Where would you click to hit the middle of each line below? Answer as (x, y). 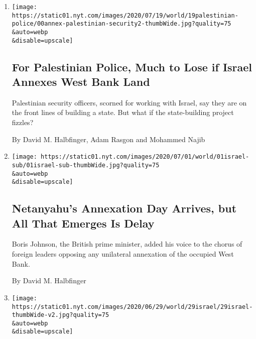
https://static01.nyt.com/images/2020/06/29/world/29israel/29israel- (132, 307)
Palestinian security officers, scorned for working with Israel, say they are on (129, 102)
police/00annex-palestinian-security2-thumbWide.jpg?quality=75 (121, 24)
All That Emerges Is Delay (83, 223)
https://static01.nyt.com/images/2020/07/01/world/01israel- (145, 157)
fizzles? (23, 122)
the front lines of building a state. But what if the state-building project (123, 112)
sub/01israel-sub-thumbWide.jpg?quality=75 (86, 165)
